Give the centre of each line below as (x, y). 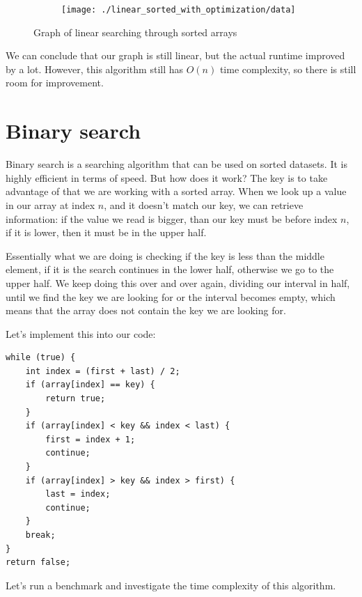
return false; (38, 563)
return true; (76, 399)
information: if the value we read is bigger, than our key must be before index (172, 218)
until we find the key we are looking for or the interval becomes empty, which (171, 296)
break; (40, 535)
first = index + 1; (90, 439)
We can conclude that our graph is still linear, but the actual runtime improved (175, 55)
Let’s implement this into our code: (81, 333)
